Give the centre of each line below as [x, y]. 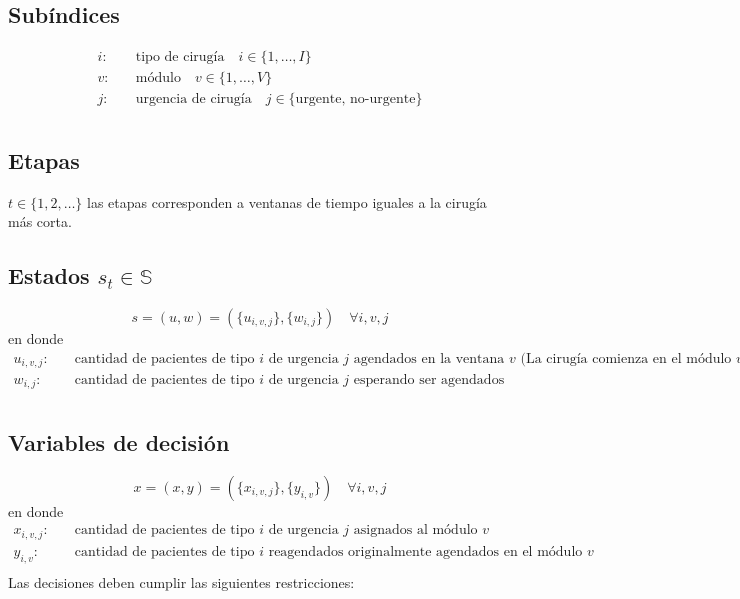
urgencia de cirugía [193, 99]
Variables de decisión [119, 441]
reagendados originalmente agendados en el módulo [425, 551]
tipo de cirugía [180, 57]
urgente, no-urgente [355, 99]
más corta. [40, 221]
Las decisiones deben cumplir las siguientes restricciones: [181, 581]
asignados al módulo [415, 530]
